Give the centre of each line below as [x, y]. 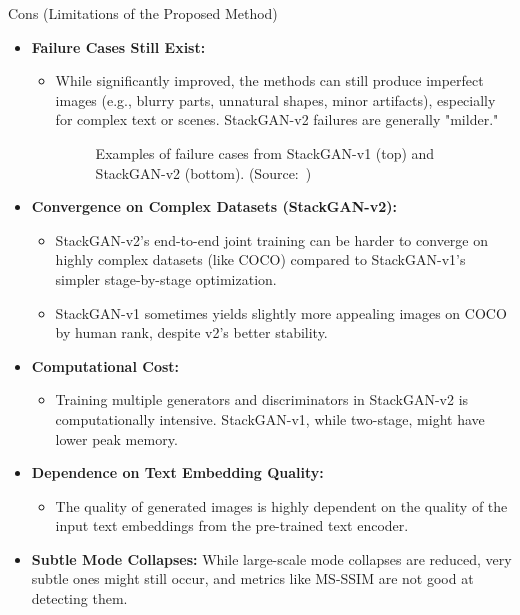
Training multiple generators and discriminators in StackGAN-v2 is [262, 399]
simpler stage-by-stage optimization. [166, 278]
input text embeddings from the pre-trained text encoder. [232, 525]
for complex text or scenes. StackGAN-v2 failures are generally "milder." [277, 119]
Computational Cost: [105, 365]
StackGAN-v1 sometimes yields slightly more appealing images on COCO [281, 312]
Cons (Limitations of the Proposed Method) [143, 13]
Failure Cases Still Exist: [118, 46]
